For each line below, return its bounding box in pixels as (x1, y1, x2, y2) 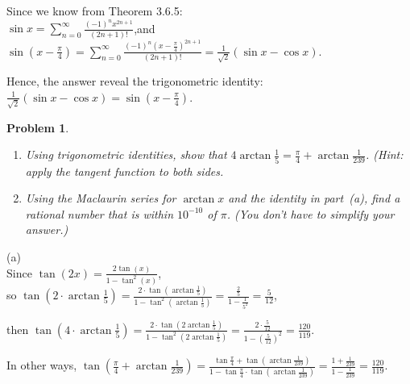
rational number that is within (25, 205, 174, 222)
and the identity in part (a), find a (228, 190, 400, 207)
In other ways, (6, 357, 77, 374)
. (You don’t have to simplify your (226, 205, 395, 222)
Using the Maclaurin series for (25, 190, 176, 207)
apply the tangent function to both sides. (25, 162, 224, 179)
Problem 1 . (6, 119, 69, 136)
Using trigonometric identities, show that (25, 146, 227, 163)
